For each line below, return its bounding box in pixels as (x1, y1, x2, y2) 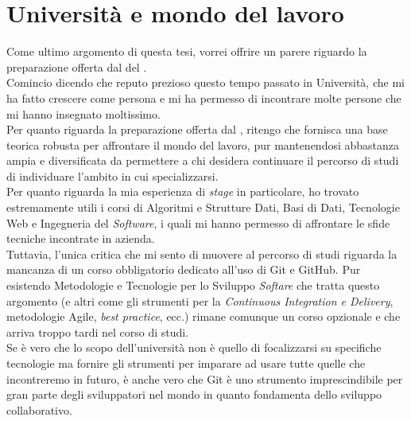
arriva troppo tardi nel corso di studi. (6, 323, 189, 340)
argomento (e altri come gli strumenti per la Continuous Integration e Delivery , (6, 292, 394, 309)
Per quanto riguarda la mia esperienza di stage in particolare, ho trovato (6, 183, 359, 200)
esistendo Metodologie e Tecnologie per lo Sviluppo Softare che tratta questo (6, 277, 380, 294)
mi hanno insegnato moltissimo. (6, 105, 161, 122)
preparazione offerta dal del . (6, 58, 147, 75)
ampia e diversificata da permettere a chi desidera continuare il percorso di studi (6, 152, 399, 169)
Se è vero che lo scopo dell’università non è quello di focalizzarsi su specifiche (6, 339, 382, 356)
